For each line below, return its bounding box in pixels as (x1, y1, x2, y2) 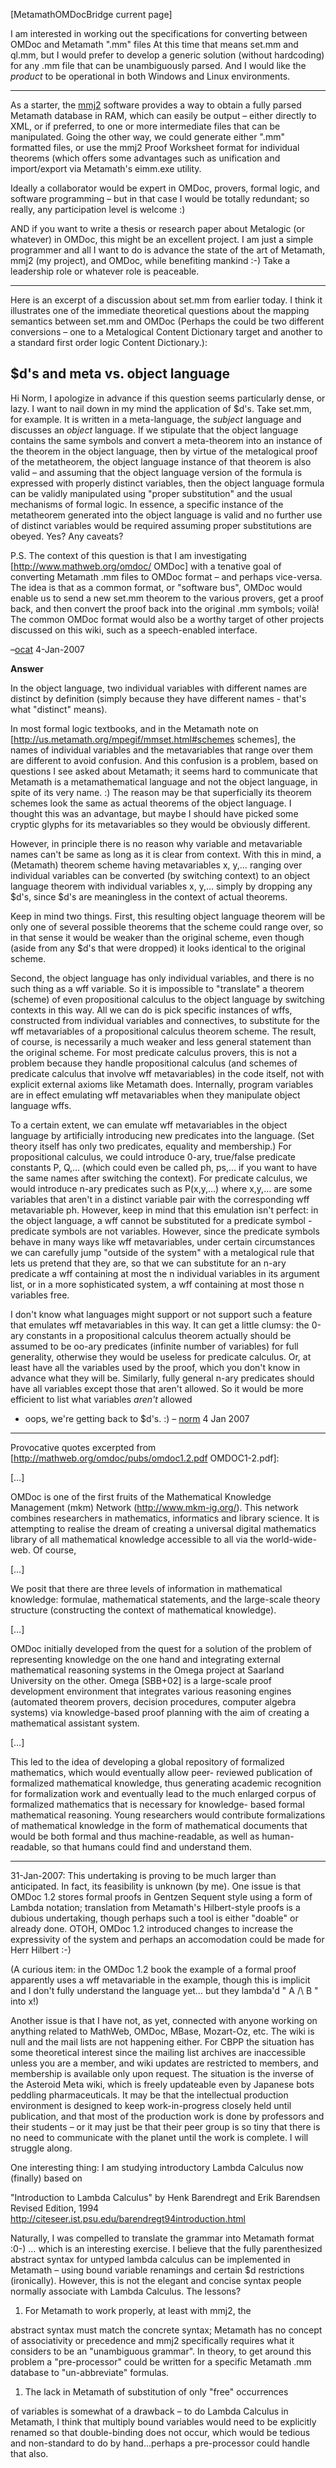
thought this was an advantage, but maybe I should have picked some (10, 807, 299, 819)
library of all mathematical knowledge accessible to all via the (10, 1533, 264, 1545)
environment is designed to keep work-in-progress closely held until (10, 2099, 292, 2111)
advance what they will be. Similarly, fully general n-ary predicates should (10, 1372, 315, 1384)
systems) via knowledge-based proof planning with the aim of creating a (10, 1706, 310, 1718)
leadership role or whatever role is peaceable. (10, 265, 200, 277)
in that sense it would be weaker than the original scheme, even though (10, 931, 305, 943)
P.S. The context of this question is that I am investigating (10, 549, 247, 561)
